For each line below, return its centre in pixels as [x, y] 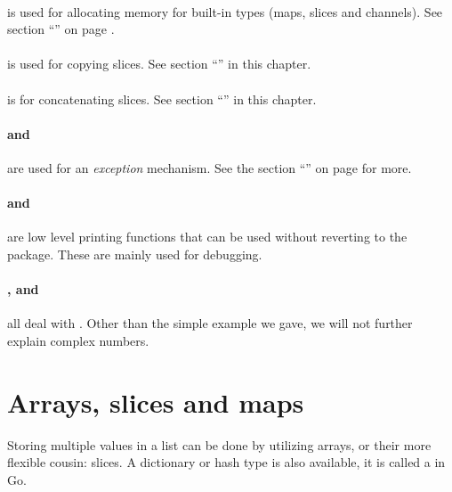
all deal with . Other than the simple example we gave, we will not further [210, 323]
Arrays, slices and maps [156, 402]
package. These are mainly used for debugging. [135, 254]
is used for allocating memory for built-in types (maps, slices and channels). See [225, 11]
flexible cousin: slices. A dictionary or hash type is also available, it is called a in [226, 462]
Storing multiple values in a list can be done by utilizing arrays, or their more [219, 444]
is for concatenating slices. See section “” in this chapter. [162, 98]
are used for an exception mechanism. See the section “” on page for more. [210, 167]
